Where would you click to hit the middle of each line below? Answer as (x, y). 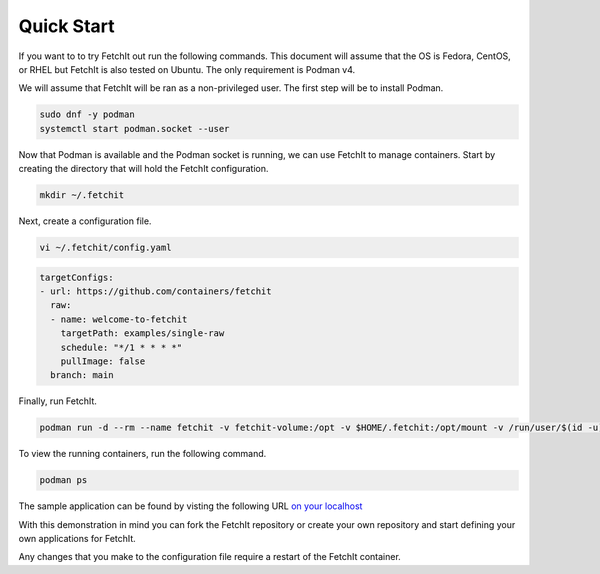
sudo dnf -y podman (87, 114)
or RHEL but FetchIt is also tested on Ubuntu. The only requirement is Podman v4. (187, 69)
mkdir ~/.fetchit (82, 195)
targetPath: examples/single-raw (142, 333)
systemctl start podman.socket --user (134, 128)
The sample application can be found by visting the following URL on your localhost (190, 506)
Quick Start (66, 26)
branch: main (82, 375)
